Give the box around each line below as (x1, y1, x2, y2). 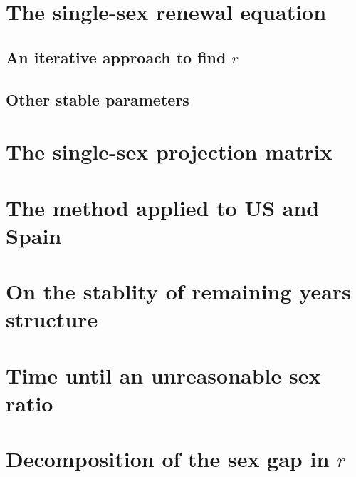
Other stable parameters (6, 88, 189, 110)
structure (6, 304, 98, 334)
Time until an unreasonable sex (6, 360, 321, 389)
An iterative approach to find (6, 46, 226, 68)
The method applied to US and (6, 193, 320, 222)
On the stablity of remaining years (6, 277, 351, 306)
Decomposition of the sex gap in (6, 444, 330, 473)
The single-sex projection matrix (6, 137, 333, 166)
